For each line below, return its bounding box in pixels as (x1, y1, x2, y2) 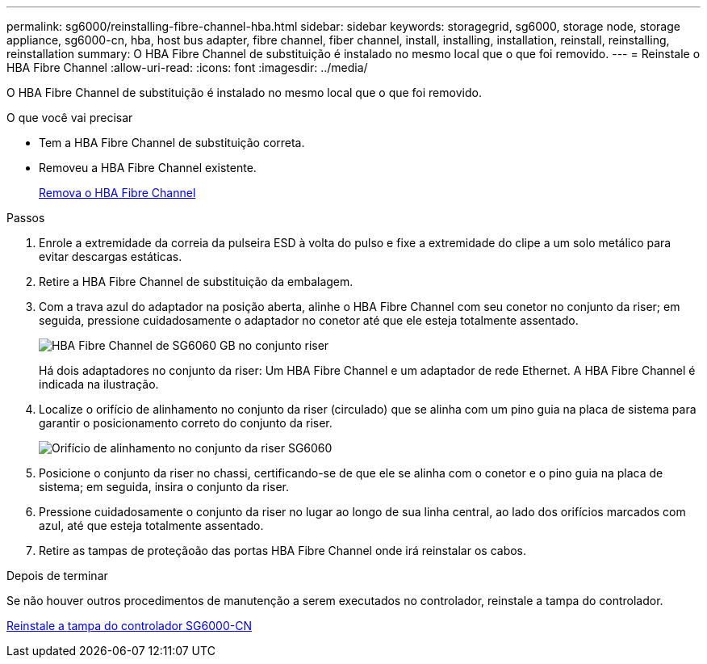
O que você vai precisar (6, 111, 133, 124)
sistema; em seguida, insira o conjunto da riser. (39, 480, 290, 494)
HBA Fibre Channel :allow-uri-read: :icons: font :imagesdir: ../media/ (6, 61, 368, 74)
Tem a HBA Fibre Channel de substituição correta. (39, 136, 305, 149)
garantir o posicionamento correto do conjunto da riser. (39, 416, 333, 430)
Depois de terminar (6, 569, 108, 582)
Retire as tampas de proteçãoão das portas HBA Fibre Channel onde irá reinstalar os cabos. (39, 544, 527, 557)
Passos (6, 211, 45, 225)
